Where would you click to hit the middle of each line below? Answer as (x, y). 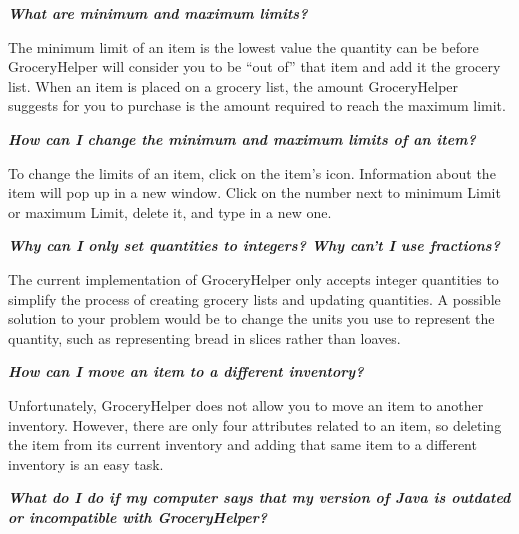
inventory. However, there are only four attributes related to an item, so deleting (255, 424)
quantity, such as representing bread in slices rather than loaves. (204, 337)
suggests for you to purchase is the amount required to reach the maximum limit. (257, 105)
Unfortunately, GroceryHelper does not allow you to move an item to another (246, 404)
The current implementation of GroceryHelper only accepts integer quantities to (253, 278)
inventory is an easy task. (86, 463)
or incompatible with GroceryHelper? (137, 516)
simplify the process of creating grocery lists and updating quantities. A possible (254, 298)
